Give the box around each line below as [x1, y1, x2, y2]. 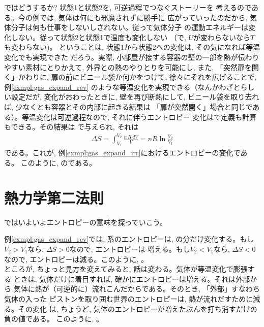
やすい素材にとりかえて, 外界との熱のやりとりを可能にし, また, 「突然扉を [4, 61, 252, 72]
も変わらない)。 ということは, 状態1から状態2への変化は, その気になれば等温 [4, 42, 260, 52]
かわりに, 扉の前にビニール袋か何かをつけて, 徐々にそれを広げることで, [18, 72, 257, 82]
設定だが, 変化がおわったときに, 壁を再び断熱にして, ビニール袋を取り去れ [11, 91, 259, 102]
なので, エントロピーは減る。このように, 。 [4, 253, 149, 264]
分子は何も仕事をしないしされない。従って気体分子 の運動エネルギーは [11, 22, 248, 32]
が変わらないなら [193, 31, 251, 42]
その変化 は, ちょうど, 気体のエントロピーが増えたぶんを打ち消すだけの [18, 303, 257, 314]
